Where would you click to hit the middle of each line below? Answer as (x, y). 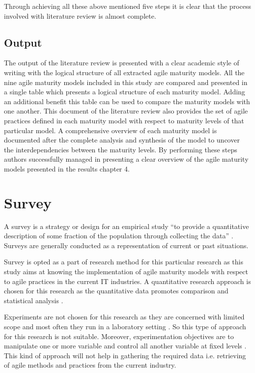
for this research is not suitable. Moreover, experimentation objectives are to (119, 336)
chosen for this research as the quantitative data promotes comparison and (116, 291)
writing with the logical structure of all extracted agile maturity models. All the (124, 72)
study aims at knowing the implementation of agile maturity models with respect (126, 272)
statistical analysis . (34, 300)
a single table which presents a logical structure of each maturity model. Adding (125, 92)
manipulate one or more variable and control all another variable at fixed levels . (125, 346)
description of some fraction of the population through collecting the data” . (119, 236)
